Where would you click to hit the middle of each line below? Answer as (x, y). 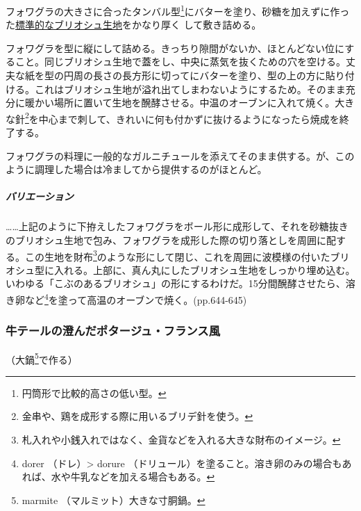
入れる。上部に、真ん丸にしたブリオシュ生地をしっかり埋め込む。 (204, 269)
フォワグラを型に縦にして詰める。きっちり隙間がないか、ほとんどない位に (175, 48)
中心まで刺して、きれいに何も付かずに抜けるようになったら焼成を (189, 119)
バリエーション (40, 196)
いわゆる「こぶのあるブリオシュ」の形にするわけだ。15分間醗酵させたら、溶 (180, 283)
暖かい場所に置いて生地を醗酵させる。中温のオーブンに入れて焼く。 (180, 103)
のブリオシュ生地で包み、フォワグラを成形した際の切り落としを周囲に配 (171, 240)
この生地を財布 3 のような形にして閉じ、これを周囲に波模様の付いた (177, 255)
